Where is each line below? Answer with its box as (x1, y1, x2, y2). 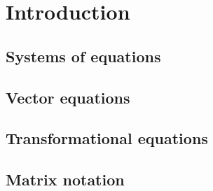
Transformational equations (6, 127, 208, 149)
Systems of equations (6, 45, 161, 66)
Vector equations (6, 86, 130, 108)
